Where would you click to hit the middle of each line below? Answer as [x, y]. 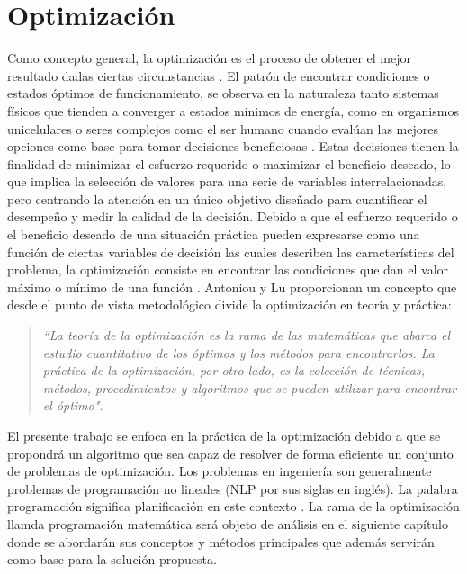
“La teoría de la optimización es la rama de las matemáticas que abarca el [247, 335]
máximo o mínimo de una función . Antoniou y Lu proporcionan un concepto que [232, 287]
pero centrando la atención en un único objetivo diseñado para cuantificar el [217, 198]
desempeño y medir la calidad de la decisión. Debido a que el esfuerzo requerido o [233, 216]
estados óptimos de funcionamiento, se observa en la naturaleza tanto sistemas [223, 93]
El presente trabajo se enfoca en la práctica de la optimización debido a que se [224, 435]
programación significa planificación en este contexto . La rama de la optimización [233, 506]
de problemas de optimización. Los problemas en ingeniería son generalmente [220, 471]
